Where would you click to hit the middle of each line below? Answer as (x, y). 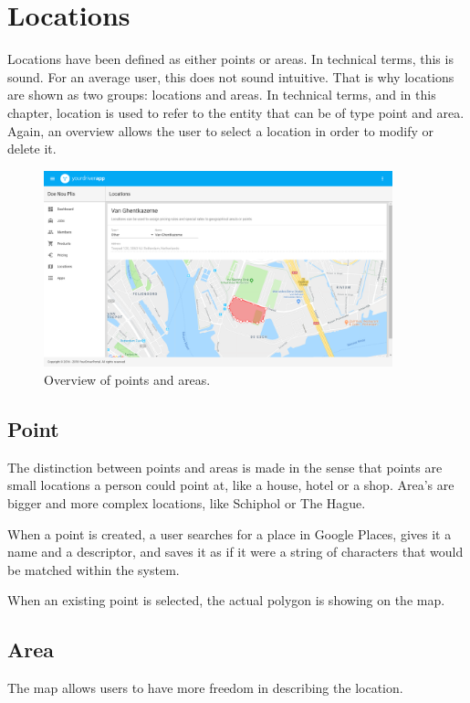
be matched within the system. (94, 569)
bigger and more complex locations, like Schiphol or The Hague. (187, 502)
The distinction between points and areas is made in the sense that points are (225, 467)
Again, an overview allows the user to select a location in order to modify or (221, 130)
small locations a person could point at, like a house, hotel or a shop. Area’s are (231, 485)
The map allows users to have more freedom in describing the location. (205, 688)
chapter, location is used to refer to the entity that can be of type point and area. (236, 112)
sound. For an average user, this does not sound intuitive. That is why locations (231, 76)
